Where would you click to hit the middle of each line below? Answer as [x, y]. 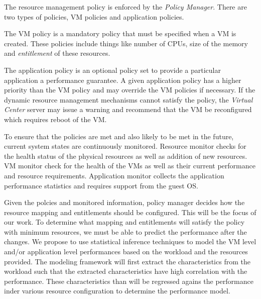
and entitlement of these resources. [57, 53]
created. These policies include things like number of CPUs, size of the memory [126, 43]
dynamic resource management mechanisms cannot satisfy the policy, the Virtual [128, 99]
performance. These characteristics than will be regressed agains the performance [129, 281]
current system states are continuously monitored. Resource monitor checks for [125, 146]
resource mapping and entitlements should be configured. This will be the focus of [130, 212]
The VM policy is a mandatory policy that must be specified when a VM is [120, 33]
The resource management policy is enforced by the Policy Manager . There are [125, 7]
